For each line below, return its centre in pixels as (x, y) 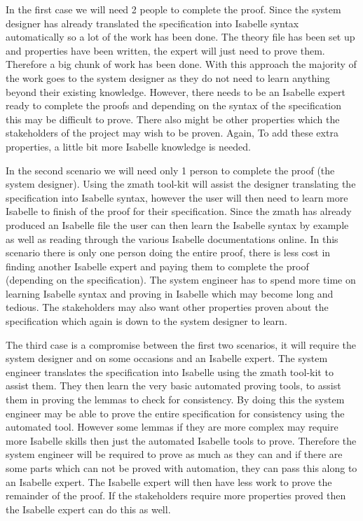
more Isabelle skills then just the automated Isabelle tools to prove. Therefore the (181, 440)
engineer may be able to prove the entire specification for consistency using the (175, 413)
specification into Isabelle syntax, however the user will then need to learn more (177, 197)
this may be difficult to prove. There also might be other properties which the (173, 119)
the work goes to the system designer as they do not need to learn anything (168, 77)
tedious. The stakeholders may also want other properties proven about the (167, 307)
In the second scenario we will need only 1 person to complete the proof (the (170, 170)
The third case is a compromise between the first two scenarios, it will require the (181, 344)
